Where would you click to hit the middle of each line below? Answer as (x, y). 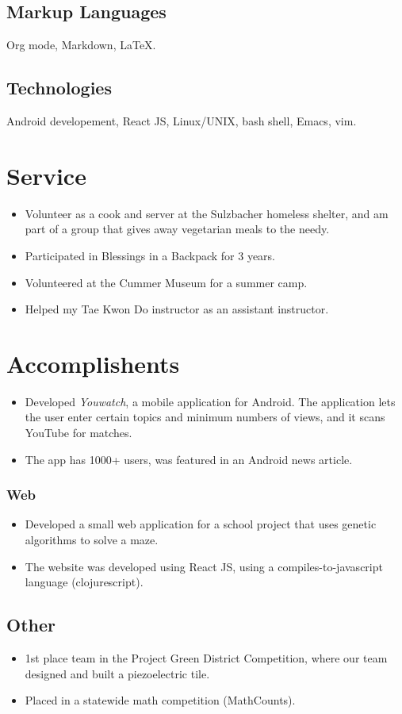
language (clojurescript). (84, 582)
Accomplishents (93, 363)
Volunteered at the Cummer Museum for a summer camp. (166, 282)
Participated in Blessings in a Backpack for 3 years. (150, 255)
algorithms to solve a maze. (92, 539)
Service (46, 175)
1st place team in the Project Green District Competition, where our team (206, 657)
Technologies (59, 88)
